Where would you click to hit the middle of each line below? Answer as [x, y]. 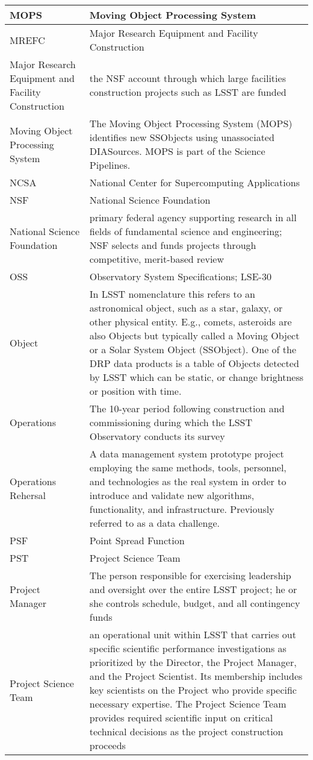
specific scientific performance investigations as [188, 648]
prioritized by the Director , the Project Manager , [193, 662]
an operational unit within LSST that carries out [193, 634]
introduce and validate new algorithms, [172, 495]
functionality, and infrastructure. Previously [182, 509]
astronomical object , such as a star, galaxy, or [186, 308]
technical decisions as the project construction [186, 731]
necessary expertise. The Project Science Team [188, 704]
